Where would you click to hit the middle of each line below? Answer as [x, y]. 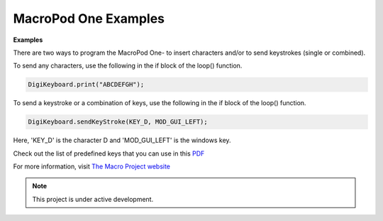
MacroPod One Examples [89, 18]
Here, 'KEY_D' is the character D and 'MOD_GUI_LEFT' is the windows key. [122, 140]
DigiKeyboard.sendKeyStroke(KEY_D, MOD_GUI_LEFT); [118, 122]
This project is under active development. [93, 199]
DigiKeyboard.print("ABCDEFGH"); [86, 85]
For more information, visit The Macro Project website [91, 166]
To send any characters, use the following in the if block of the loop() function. [128, 66]
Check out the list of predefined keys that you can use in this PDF [109, 153]
